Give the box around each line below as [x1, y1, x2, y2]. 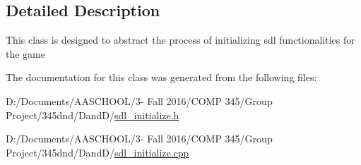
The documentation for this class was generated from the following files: [6, 70, 317, 85]
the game [6, 46, 45, 61]
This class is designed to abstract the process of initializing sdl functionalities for [6, 32, 355, 47]
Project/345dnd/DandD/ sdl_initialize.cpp [6, 145, 189, 159]
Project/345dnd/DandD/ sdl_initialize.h [6, 107, 179, 122]
